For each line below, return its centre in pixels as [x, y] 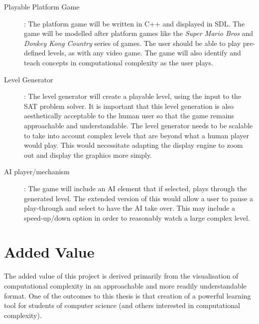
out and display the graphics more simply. [88, 155]
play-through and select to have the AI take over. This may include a [130, 208]
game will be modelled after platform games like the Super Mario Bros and [139, 33]
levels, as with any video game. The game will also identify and [144, 53]
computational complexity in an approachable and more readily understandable [125, 286]
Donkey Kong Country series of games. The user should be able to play [132, 43]
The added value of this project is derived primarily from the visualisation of [121, 276]
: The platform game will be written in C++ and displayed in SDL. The [134, 23]
